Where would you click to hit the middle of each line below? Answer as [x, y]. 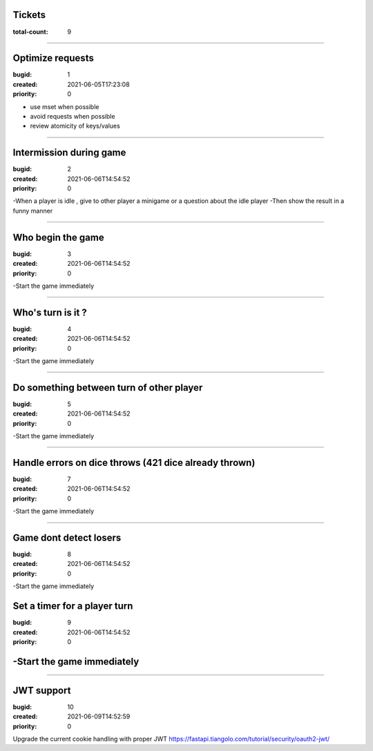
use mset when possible [65, 106]
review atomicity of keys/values [75, 126]
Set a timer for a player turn [73, 606]
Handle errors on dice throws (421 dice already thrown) [134, 462]
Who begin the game [58, 237]
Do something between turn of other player [108, 388]
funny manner [33, 211]
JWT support [42, 690]
